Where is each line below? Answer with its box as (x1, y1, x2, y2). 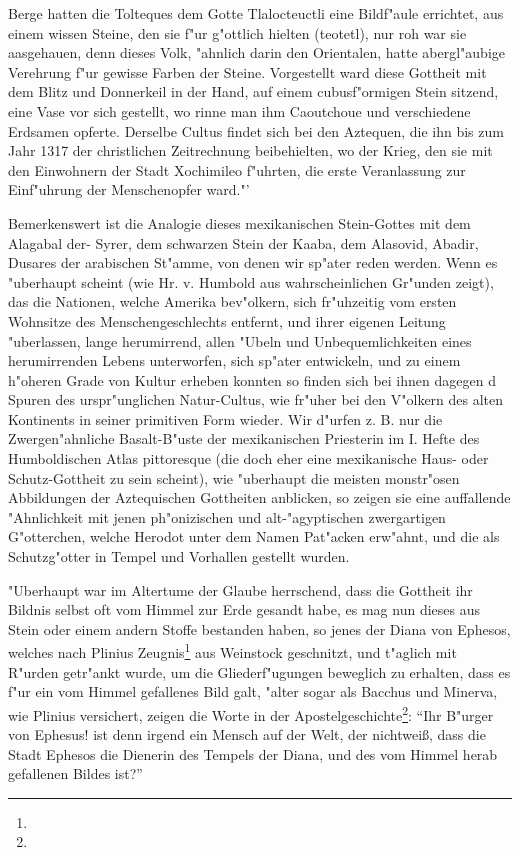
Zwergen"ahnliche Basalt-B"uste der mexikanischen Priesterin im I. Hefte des (8, 428, 480, 449)
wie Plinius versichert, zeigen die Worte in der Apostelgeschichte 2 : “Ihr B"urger (8, 701, 494, 725)
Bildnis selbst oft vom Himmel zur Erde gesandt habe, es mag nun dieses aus (8, 599, 480, 620)
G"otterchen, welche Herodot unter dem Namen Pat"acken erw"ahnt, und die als (8, 526, 500, 547)
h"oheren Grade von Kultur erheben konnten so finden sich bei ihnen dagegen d (8, 369, 496, 390)
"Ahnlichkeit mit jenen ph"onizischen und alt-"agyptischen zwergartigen (8, 506, 446, 527)
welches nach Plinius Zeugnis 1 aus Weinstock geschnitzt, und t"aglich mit (8, 639, 457, 663)
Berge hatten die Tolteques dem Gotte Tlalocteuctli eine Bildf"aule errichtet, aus (8, 3, 504, 23)
